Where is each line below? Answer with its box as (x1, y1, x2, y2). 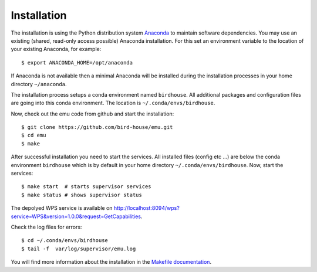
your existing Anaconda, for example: (11, 46, 102, 53)
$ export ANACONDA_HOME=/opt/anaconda (21, 59, 133, 66)
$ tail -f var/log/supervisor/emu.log (21, 245, 136, 252)
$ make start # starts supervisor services (21, 183, 152, 190)
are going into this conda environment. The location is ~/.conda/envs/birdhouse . (11, 100, 215, 107)
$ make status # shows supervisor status (21, 191, 142, 198)
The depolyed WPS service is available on (11, 205, 113, 212)
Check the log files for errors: (11, 223, 82, 230)
